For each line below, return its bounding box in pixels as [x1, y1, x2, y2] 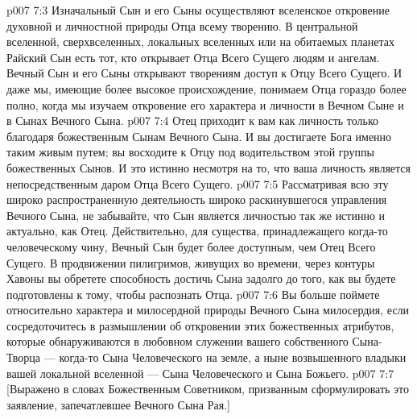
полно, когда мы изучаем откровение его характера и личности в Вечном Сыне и [6, 96, 404, 113]
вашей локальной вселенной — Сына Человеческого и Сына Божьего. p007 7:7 [6, 364, 394, 381]
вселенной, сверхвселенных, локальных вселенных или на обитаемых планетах [6, 33, 394, 50]
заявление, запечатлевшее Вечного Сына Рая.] [6, 396, 230, 413]
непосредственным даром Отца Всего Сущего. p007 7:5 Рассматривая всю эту [6, 175, 389, 192]
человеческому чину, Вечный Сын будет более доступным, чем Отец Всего [6, 238, 376, 255]
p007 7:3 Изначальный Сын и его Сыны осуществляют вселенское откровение [6, 2, 390, 18]
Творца [6, 349, 41, 366]
